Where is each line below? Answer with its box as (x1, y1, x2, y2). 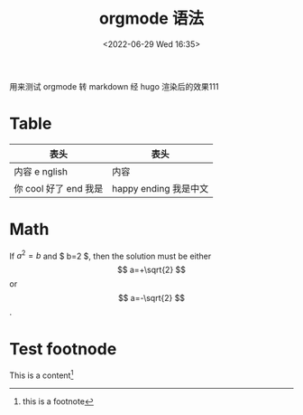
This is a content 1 (9, 368, 74, 381)
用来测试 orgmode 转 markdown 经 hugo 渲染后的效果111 (9, 80, 219, 91)
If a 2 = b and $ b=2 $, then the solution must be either (9, 249, 212, 261)
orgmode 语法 (98, 8, 205, 29)
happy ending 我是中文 (111, 182, 209, 194)
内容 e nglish (14, 165, 68, 177)
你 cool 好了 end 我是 (14, 182, 104, 194)
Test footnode (9, 338, 117, 359)
